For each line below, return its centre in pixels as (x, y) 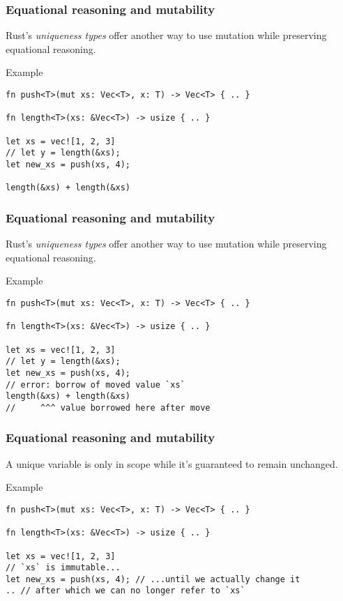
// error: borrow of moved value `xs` (96, 385)
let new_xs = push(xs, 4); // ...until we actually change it (153, 579)
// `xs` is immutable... (63, 568)
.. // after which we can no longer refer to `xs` (125, 591)
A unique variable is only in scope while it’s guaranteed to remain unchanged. (172, 463)
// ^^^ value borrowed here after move (108, 408)
